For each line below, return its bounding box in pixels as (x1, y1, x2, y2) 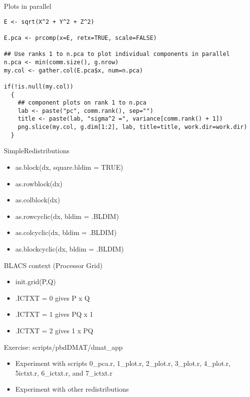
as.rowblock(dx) (15, 178, 63, 188)
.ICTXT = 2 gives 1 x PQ (15, 325, 93, 335)
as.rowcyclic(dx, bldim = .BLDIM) (15, 211, 119, 221)
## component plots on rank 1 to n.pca (17, 99, 147, 107)
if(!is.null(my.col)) (4, 83, 74, 90)
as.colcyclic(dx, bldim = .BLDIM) (15, 227, 117, 237)
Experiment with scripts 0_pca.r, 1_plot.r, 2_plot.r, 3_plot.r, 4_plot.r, (15, 358, 231, 368)
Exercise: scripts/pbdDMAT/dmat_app (4, 342, 123, 352)
